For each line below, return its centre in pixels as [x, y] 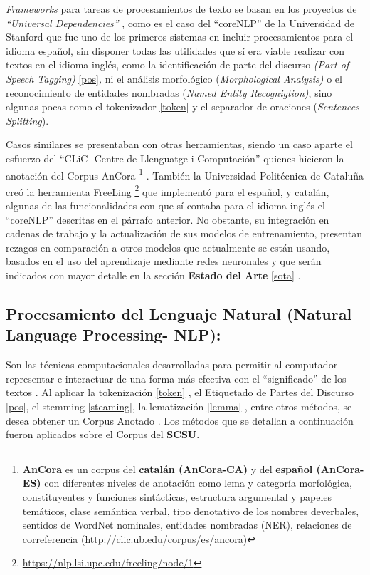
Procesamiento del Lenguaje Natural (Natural [179, 313]
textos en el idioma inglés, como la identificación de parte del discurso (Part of [178, 64]
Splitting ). [27, 120]
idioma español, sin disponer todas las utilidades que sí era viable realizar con [175, 50]
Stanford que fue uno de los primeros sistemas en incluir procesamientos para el [180, 37]
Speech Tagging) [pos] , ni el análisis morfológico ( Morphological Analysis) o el [174, 78]
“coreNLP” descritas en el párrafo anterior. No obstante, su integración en [168, 219]
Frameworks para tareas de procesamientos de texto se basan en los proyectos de [181, 9]
